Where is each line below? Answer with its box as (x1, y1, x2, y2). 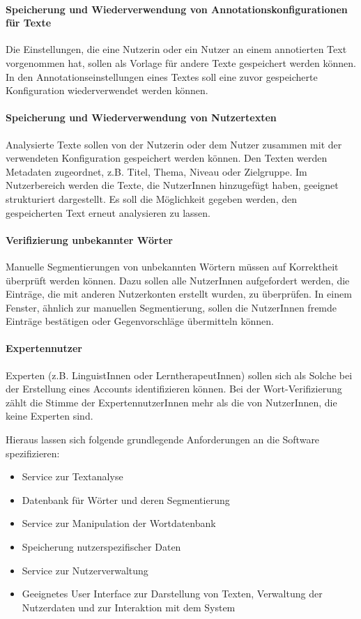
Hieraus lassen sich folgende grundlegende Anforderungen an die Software (6, 432, 320, 447)
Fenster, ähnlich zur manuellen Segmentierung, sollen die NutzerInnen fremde (6, 300, 337, 314)
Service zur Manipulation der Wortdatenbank (22, 516, 216, 530)
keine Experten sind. (6, 408, 93, 423)
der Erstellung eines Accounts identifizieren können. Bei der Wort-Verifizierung (6, 381, 342, 396)
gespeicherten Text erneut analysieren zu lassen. (6, 205, 211, 220)
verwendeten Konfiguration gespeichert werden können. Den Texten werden (6, 151, 328, 165)
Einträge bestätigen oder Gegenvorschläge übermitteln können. (6, 314, 274, 328)
